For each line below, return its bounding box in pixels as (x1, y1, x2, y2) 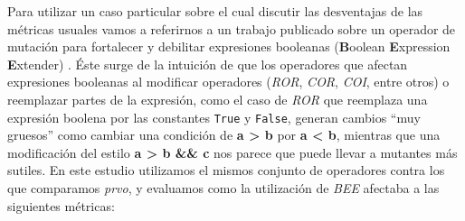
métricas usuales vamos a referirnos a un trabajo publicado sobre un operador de (7, 19, 456, 38)
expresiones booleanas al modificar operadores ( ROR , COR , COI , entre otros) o (7, 72, 450, 91)
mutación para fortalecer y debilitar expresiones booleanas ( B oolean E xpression (7, 37, 451, 56)
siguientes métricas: (7, 196, 115, 215)
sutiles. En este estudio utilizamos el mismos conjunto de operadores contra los (7, 161, 445, 180)
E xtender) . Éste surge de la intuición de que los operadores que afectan (7, 54, 408, 73)
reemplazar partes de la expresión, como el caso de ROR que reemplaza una (7, 89, 428, 108)
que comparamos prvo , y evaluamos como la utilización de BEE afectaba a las (7, 179, 440, 197)
